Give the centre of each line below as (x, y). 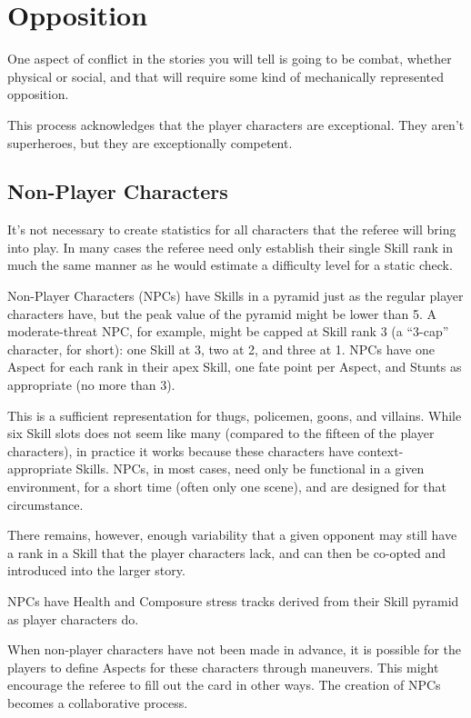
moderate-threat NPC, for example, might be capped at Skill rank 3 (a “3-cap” (228, 331)
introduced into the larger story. (96, 570)
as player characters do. (73, 618)
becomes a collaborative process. (98, 702)
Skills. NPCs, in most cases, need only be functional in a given (250, 469)
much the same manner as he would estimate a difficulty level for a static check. (230, 265)
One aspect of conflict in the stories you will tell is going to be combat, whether (230, 59)
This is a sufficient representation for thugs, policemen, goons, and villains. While (235, 415)
